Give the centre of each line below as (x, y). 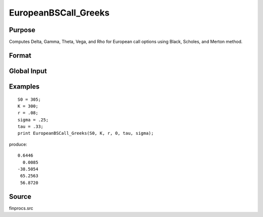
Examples (24, 86)
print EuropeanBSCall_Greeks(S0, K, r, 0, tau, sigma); (86, 133)
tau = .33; (31, 127)
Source (20, 196)
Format (20, 55)
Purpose (22, 30)
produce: (18, 144)
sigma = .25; (33, 120)
